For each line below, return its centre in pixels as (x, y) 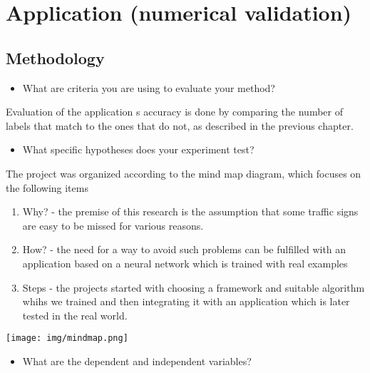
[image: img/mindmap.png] (67, 338)
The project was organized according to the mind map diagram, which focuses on (184, 173)
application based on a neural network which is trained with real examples (185, 263)
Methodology (55, 57)
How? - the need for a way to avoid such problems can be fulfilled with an (184, 249)
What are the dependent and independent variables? (137, 361)
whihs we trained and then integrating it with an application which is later (186, 301)
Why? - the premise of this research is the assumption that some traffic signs (190, 211)
